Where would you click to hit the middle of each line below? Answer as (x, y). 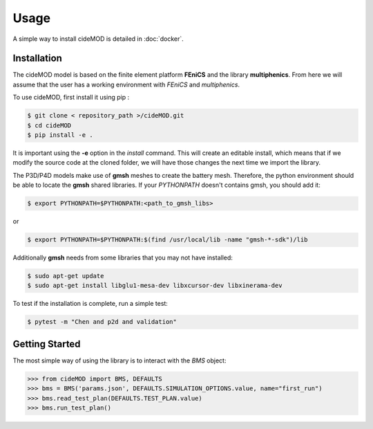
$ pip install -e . (60, 135)
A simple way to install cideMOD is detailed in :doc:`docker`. (98, 39)
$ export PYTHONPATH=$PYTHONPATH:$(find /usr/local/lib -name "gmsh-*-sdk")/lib (168, 240)
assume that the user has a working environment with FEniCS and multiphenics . (126, 84)
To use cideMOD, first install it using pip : (71, 98)
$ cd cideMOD (49, 125)
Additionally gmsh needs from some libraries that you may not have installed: (123, 258)
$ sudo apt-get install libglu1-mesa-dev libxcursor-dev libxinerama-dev (155, 286)
